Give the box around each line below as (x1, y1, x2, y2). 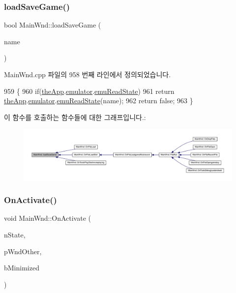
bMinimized (4, 263, 39, 273)
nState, (4, 229, 26, 239)
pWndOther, (4, 246, 42, 256)
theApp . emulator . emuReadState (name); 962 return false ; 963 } (4, 95, 193, 106)
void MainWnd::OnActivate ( (4, 213, 91, 223)
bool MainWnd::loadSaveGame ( (4, 20, 101, 30)
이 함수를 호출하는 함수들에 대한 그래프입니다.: (4, 112, 146, 122)
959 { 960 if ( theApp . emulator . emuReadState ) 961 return (4, 86, 175, 96)
